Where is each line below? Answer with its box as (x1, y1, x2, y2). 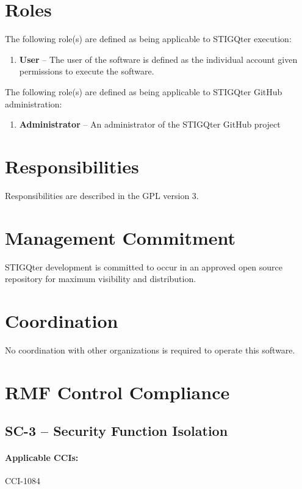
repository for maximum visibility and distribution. (5, 272, 196, 285)
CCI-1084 (5, 474, 40, 487)
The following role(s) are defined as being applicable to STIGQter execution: (5, 32, 292, 45)
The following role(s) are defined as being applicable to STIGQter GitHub (5, 85, 282, 98)
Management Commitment (5, 225, 236, 250)
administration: (5, 97, 62, 110)
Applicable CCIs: (5, 451, 79, 464)
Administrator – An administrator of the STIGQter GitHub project (19, 118, 281, 131)
